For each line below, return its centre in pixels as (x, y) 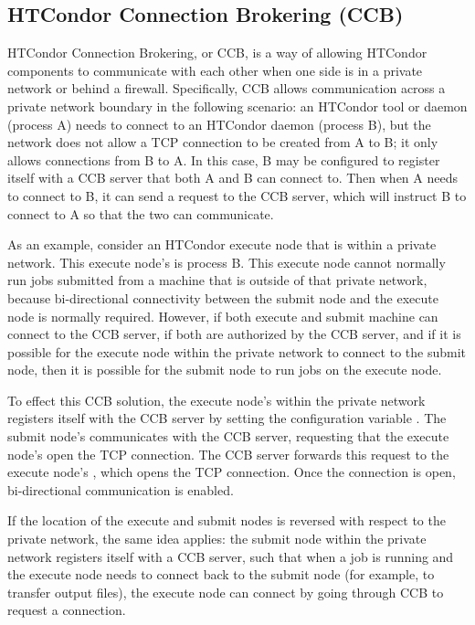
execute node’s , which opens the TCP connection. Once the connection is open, (232, 472)
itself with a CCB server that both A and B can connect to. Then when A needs (232, 178)
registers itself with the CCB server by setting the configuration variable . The (227, 418)
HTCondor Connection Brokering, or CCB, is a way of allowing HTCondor (217, 53)
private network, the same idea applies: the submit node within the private (217, 539)
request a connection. (67, 610)
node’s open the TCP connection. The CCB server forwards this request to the (228, 454)
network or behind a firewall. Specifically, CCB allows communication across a (227, 88)
